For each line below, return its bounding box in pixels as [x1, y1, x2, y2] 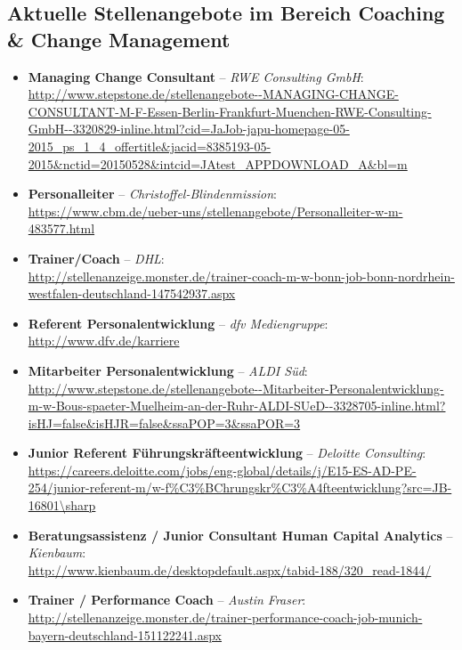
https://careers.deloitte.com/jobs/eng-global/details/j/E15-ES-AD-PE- [28, 460, 417, 479]
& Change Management [7, 25, 231, 53]
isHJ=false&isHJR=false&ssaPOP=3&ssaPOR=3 [28, 413, 301, 432]
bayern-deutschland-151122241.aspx [28, 625, 223, 644]
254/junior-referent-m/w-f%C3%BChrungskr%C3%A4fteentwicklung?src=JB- [28, 478, 452, 497]
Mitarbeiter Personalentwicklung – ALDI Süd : [28, 361, 308, 379]
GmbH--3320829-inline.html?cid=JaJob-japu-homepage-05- [28, 119, 350, 138]
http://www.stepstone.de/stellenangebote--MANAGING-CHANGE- [28, 85, 399, 103]
